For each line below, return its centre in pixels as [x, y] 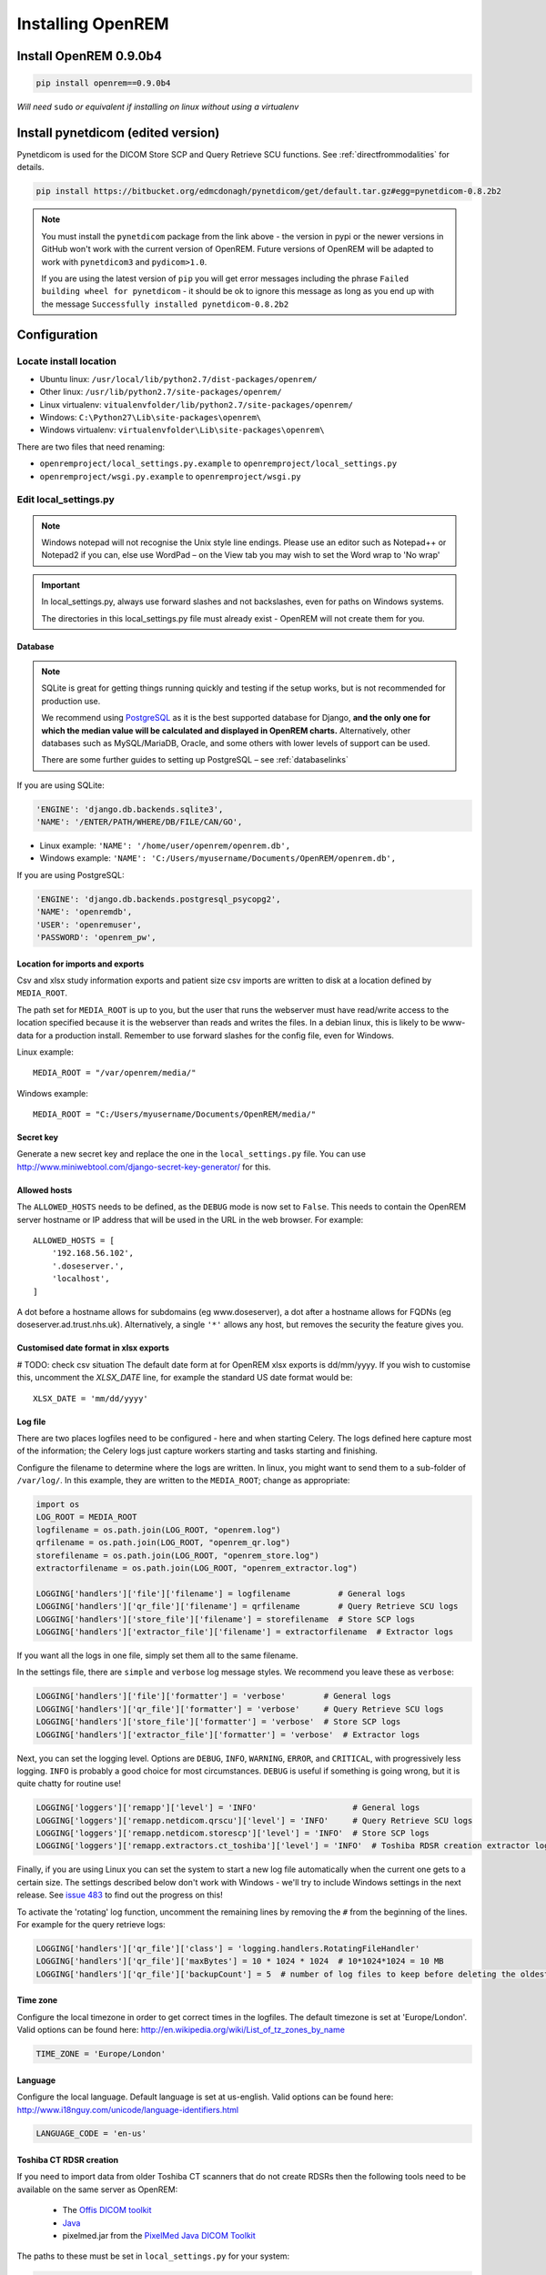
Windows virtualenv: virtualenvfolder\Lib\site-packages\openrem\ [182, 430]
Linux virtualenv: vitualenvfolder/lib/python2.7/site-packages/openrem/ [197, 404]
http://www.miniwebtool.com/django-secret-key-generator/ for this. [144, 1167]
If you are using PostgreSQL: [71, 875]
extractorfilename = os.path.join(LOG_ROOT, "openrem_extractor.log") [197, 1568]
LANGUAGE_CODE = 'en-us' [91, 2133]
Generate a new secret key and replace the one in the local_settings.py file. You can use [191, 1154]
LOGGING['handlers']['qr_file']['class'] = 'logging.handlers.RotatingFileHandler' [228, 1948]
